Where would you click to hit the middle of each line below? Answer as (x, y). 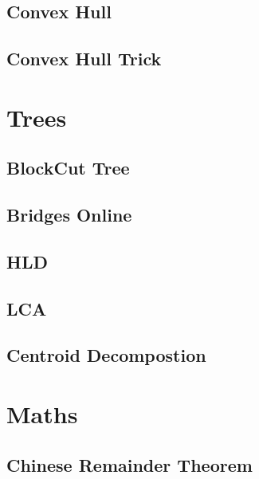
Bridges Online (69, 215)
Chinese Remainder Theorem (129, 464)
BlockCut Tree (68, 168)
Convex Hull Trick (84, 59)
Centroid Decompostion (106, 355)
